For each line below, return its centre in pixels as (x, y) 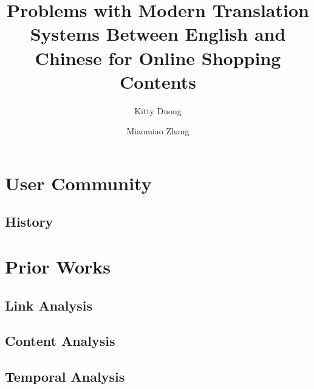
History (29, 222)
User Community (78, 183)
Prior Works (58, 267)
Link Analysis (49, 305)
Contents (158, 81)
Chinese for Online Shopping (158, 57)
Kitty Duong (158, 110)
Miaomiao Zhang (158, 131)
